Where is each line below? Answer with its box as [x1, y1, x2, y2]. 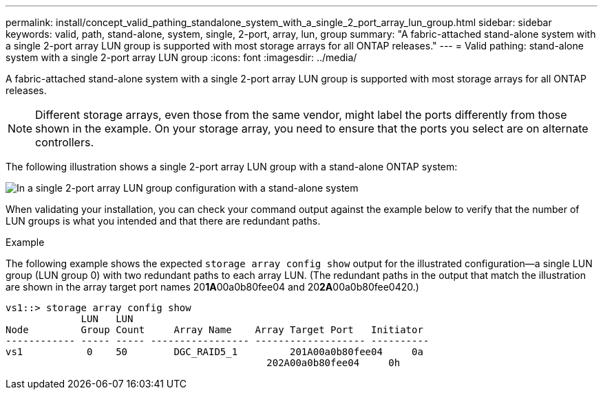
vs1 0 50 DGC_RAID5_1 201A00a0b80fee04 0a [6, 346, 423, 357]
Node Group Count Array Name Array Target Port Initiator [6, 324, 423, 335]
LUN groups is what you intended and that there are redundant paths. [6, 215, 321, 227]
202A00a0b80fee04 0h [266, 357, 401, 368]
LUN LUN [81, 313, 134, 324]
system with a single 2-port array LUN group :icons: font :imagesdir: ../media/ [6, 52, 357, 63]
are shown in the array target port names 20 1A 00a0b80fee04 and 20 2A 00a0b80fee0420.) [6, 281, 419, 293]
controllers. [35, 135, 94, 149]
